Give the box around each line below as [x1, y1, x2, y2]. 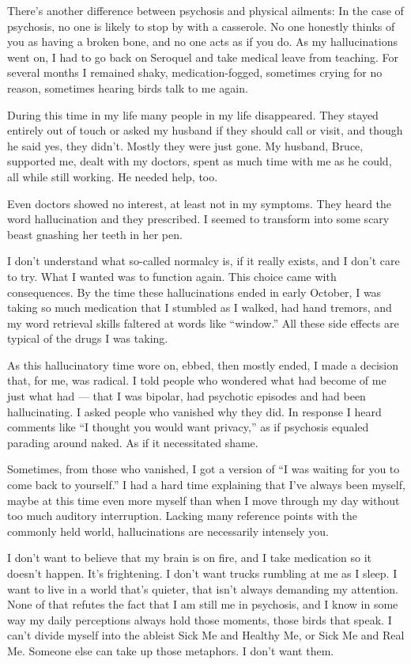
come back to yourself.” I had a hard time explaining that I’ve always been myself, [7, 476, 405, 493]
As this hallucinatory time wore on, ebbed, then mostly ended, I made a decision [7, 356, 399, 373]
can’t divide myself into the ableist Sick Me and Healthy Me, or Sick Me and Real [7, 627, 405, 643]
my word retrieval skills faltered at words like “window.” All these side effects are [7, 314, 399, 331]
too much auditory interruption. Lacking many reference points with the [7, 507, 358, 524]
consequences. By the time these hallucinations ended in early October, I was [7, 283, 382, 300]
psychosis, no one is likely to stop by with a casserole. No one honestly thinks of [7, 17, 395, 34]
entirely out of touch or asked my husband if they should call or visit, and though [7, 122, 403, 138]
